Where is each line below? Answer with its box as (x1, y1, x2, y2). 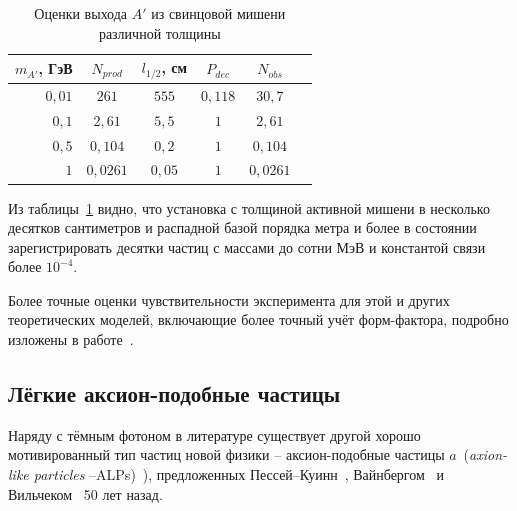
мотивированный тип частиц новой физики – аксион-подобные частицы (8, 444, 445, 465)
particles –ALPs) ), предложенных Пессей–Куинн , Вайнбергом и (33, 464, 445, 485)
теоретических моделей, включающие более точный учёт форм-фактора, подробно (8, 309, 509, 330)
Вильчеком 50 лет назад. (8, 483, 163, 504)
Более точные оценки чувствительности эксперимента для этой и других (8, 289, 450, 310)
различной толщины (98, 22, 221, 43)
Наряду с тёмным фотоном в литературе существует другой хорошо (8, 424, 421, 445)
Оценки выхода (34, 3, 128, 23)
